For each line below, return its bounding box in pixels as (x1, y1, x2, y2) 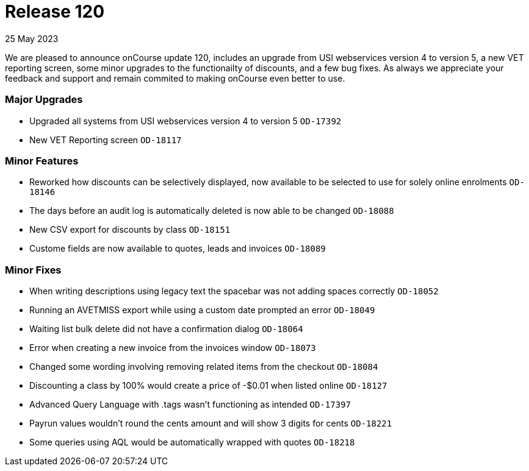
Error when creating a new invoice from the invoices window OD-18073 (29, 342, 316, 353)
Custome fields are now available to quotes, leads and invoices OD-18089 (29, 243, 326, 254)
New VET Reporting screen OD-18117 (29, 134, 182, 145)
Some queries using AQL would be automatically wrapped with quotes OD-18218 (29, 437, 355, 447)
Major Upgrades (5, 93, 83, 106)
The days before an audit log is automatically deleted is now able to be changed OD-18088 (29, 205, 394, 216)
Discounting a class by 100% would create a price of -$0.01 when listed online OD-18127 (29, 380, 387, 391)
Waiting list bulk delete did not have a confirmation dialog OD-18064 (29, 324, 303, 334)
